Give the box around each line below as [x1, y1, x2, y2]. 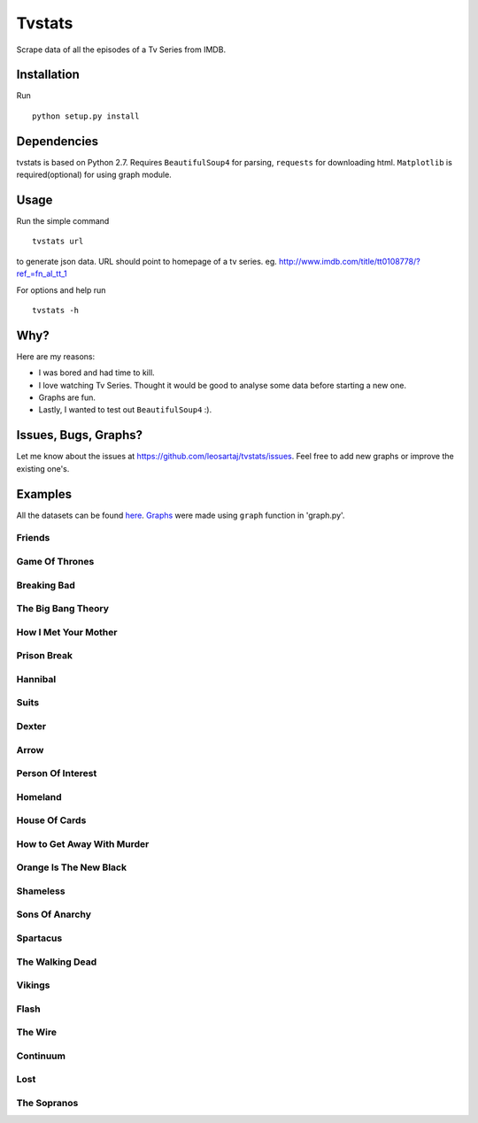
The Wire [16, 1027, 58, 1039]
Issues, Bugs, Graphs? [16, 427, 143, 442]
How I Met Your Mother [16, 626, 118, 638]
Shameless [16, 885, 66, 897]
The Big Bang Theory [16, 603, 110, 615]
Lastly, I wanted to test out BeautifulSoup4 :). [38, 404, 212, 415]
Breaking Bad [16, 579, 75, 591]
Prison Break [16, 650, 73, 662]
